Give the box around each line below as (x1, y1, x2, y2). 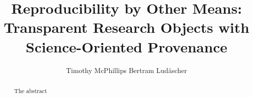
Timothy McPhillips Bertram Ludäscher (66, 65, 187, 75)
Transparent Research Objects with (3, 17, 250, 37)
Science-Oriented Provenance (26, 36, 227, 56)
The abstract (14, 86, 47, 95)
